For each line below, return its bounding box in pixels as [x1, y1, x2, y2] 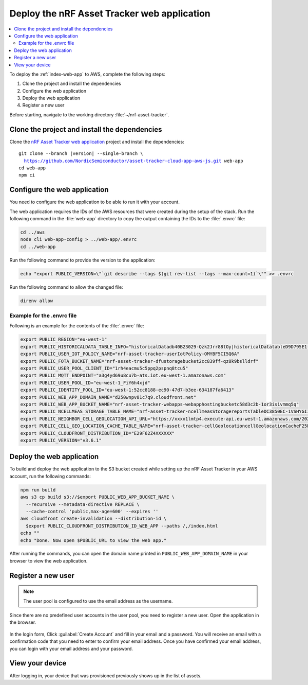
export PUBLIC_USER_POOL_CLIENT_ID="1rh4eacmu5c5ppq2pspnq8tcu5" [20, 365, 188, 371]
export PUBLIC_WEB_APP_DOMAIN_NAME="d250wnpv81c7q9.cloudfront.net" [20, 394, 197, 400]
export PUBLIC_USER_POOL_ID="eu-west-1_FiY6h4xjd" [20, 380, 151, 385]
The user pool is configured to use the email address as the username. [23, 598, 173, 604]
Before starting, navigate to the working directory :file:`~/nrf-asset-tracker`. [9, 111, 169, 118]
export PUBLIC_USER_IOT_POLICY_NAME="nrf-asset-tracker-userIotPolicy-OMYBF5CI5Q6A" [20, 351, 240, 357]
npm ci [18, 172, 35, 178]
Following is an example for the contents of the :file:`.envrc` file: [9, 323, 144, 329]
